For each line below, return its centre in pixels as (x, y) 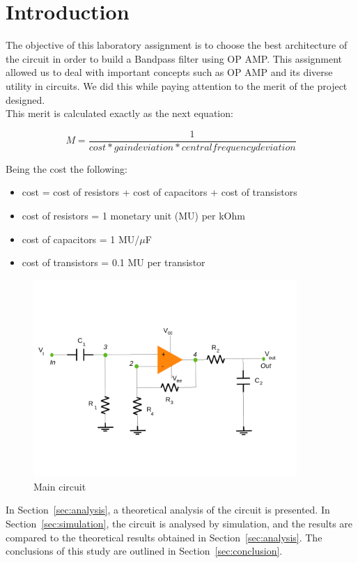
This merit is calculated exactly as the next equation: (119, 113)
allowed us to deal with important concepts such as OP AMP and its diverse (169, 72)
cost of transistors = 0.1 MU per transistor (114, 262)
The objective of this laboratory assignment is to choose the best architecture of (177, 45)
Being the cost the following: (67, 168)
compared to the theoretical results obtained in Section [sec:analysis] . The (164, 537)
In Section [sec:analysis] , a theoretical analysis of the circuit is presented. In (168, 510)
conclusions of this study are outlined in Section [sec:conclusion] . (144, 551)
